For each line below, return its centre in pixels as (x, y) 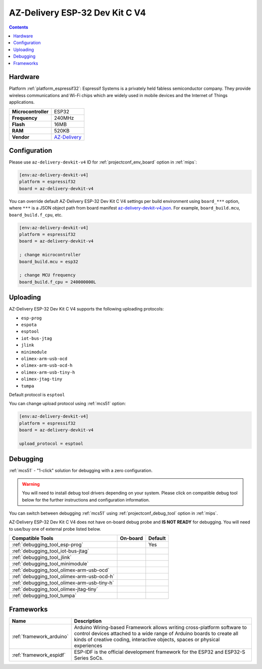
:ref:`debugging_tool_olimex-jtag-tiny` (55, 589)
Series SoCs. (89, 658)
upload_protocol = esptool (51, 443)
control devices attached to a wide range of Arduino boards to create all (156, 633)
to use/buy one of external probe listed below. (55, 529)
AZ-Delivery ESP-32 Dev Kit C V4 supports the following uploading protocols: (86, 309)
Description (88, 621)
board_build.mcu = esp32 (49, 261)
